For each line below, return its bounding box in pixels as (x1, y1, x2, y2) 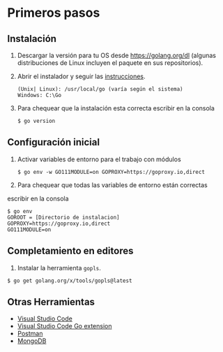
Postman (17, 330, 43, 338)
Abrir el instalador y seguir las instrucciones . (17, 72, 146, 80)
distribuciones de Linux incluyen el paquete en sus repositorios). (17, 59, 203, 67)
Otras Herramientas (7, 296, 95, 308)
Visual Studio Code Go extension (17, 322, 112, 330)
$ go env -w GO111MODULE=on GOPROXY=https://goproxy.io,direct (17, 168, 206, 175)
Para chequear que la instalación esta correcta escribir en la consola (17, 104, 215, 112)
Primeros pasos (7, 5, 100, 21)
